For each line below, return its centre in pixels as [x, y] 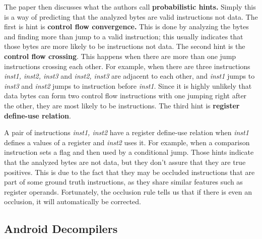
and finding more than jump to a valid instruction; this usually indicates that [124, 36]
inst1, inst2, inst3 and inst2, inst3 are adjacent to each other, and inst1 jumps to [129, 76]
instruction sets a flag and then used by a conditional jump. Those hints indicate [129, 152]
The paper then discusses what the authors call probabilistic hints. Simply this [130, 7]
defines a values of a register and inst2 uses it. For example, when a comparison [127, 142]
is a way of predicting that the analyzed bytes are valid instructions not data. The [131, 16]
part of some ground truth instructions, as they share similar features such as [123, 182]
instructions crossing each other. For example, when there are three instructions [127, 66]
